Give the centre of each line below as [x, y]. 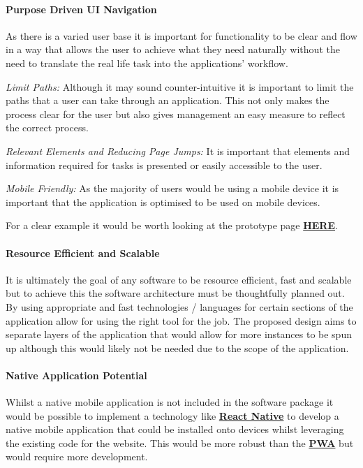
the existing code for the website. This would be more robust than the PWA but [180, 443]
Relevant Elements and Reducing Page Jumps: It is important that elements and [178, 151]
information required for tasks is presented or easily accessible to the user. [164, 164]
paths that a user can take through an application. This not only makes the [168, 100]
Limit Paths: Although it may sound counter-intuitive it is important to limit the [180, 86]
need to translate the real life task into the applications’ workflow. [147, 63]
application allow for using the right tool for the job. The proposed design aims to [181, 320]
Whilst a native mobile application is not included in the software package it [170, 402]
